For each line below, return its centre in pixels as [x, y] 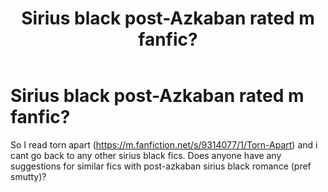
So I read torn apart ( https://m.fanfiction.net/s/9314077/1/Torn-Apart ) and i [164, 144]
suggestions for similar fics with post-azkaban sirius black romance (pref [161, 166]
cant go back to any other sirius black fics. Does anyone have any [146, 155]
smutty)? [28, 176]
